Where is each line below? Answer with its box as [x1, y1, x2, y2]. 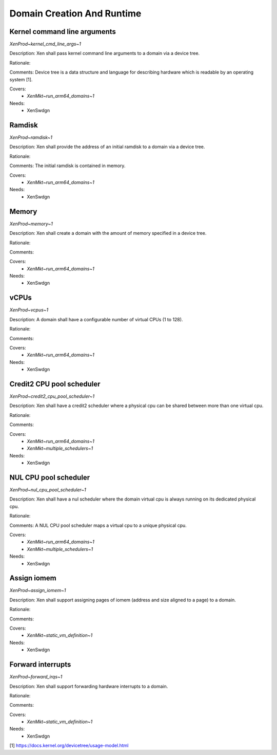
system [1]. [9, 76, 33, 82]
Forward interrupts [9, 660, 71, 669]
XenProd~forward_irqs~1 [9, 674, 63, 680]
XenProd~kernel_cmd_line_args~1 [9, 41, 82, 47]
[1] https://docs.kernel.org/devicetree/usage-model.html [9, 743, 129, 749]
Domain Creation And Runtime [9, 8, 142, 19]
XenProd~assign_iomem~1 [9, 587, 66, 594]
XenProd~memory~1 [9, 220, 53, 227]
